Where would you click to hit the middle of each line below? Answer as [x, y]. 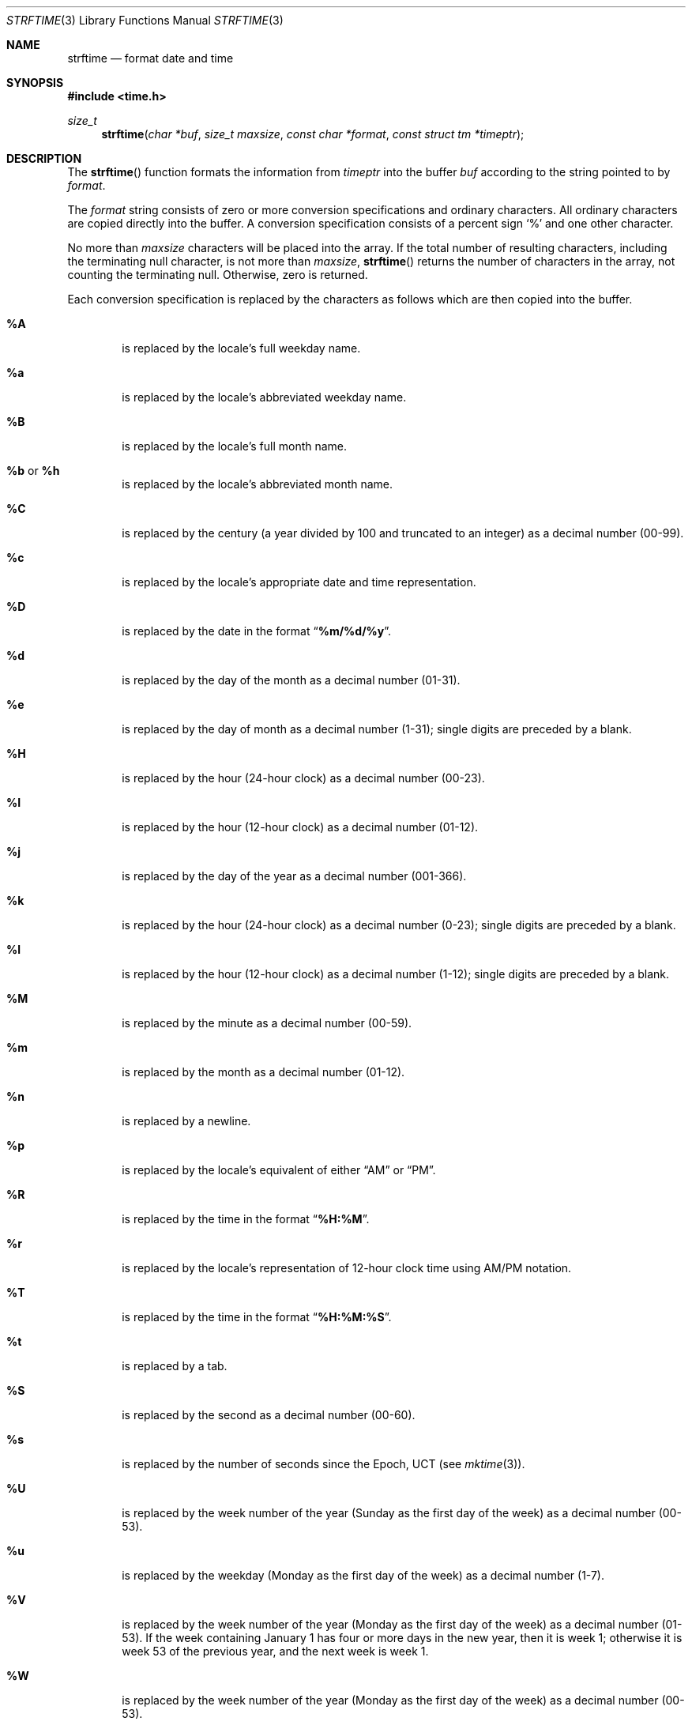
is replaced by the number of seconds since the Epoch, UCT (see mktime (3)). [323, 1464]
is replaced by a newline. [186, 1121]
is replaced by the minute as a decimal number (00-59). [267, 1023]
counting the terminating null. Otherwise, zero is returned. [218, 275]
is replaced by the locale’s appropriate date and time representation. [299, 582]
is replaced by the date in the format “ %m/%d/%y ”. [257, 631]
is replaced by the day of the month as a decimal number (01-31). [291, 680]
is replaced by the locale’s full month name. [235, 446]
